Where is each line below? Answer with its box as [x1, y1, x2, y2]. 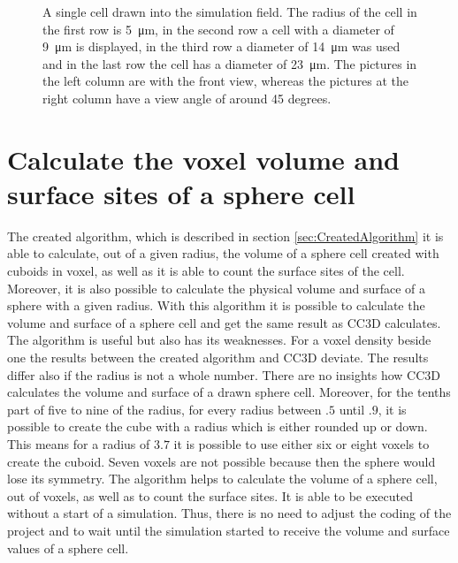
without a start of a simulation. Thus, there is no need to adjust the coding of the [7, 504, 452, 522]
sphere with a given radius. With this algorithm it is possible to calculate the [7, 296, 425, 315]
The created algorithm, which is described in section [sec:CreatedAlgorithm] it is [7, 226, 444, 245]
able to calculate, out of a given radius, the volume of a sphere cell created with [7, 244, 439, 262]
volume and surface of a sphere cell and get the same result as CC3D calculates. [7, 313, 441, 331]
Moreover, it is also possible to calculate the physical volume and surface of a [7, 278, 426, 297]
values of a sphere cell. [7, 538, 129, 557]
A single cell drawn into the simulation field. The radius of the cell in [42, 3, 417, 20]
